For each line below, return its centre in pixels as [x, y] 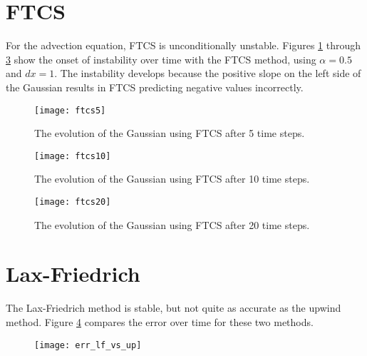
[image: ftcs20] [73, 202]
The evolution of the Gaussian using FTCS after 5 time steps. [170, 133]
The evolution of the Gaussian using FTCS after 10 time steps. [172, 179]
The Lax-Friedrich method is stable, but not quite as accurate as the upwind [174, 308]
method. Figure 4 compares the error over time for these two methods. [160, 321]
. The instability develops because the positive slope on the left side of [208, 73]
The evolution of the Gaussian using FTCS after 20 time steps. [172, 224]
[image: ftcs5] [70, 110]
